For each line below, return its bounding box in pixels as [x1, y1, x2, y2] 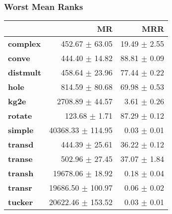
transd [8, 139, 34, 150]
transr [8, 182, 32, 194]
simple [8, 124, 34, 136]
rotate [8, 110, 32, 122]
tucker [8, 196, 33, 208]
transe [8, 153, 33, 165]
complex [8, 38, 41, 50]
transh [8, 167, 34, 179]
